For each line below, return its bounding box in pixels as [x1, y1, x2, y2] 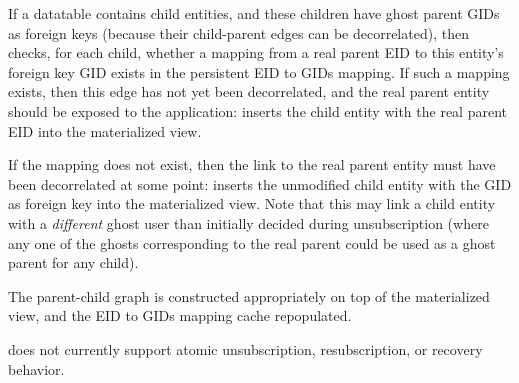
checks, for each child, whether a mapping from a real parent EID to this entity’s [8, 42, 504, 63]
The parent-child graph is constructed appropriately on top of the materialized [8, 285, 490, 306]
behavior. [8, 358, 65, 379]
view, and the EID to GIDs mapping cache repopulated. [8, 305, 352, 326]
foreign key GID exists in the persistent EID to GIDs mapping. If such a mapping [8, 61, 510, 82]
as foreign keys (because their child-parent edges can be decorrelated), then [8, 22, 469, 43]
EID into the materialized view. [8, 120, 202, 141]
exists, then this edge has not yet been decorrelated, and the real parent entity [8, 81, 490, 102]
